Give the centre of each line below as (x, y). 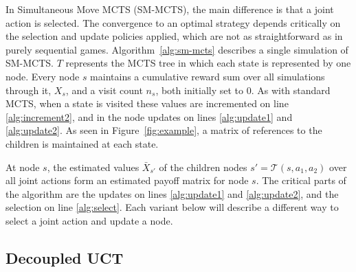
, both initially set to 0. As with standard (243, 90)
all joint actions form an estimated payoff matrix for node (127, 180)
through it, (29, 90)
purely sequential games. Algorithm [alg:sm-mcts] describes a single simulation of (177, 49)
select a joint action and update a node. (89, 220)
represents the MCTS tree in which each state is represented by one (208, 63)
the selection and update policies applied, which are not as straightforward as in (174, 36)
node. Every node (43, 76)
